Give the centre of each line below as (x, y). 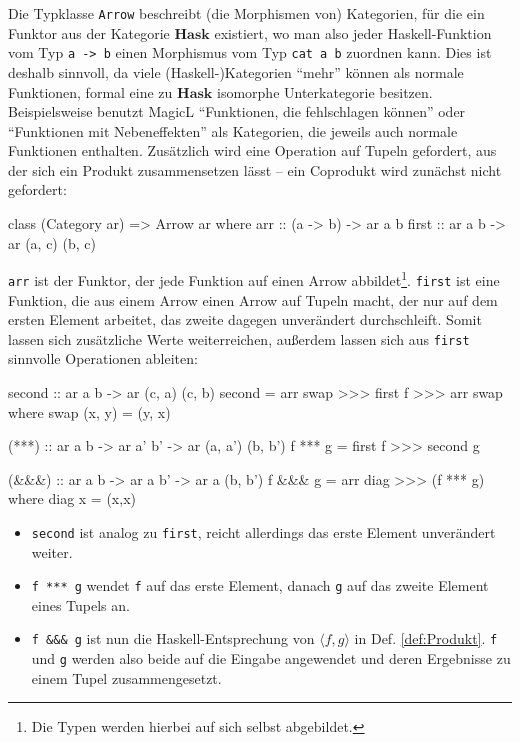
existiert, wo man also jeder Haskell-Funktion (353, 32)
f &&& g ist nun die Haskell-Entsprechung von (173, 638)
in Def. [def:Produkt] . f (426, 638)
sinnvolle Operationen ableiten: (103, 358)
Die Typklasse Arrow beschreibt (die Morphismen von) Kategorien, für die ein (246, 13)
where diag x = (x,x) (72, 498)
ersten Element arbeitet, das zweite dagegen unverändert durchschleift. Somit (245, 319)
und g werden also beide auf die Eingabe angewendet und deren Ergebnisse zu (271, 658)
